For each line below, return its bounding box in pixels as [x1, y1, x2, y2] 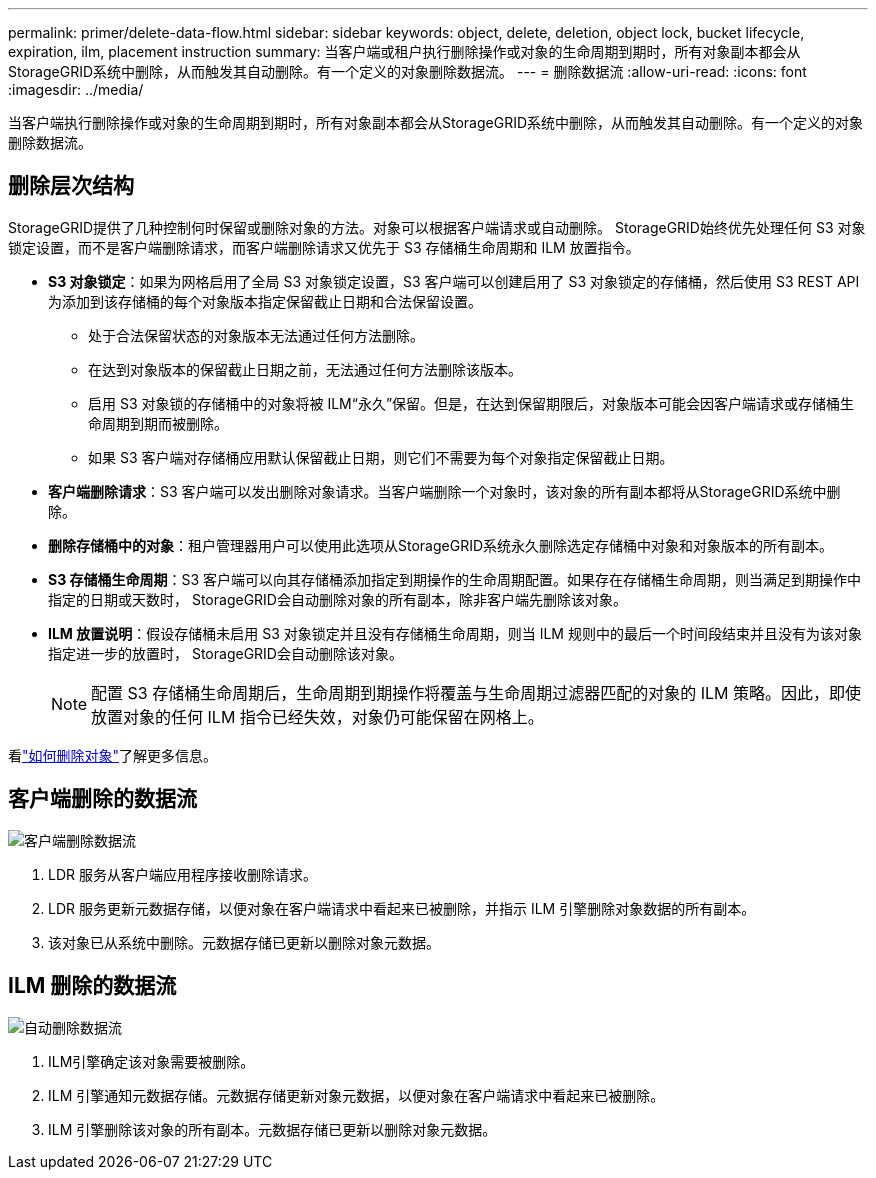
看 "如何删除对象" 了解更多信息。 [8, 746, 218, 764]
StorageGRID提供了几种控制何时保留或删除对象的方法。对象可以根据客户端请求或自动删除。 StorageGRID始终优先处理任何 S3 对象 [8, 218, 866, 236]
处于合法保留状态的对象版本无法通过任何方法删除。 [88, 326, 424, 344]
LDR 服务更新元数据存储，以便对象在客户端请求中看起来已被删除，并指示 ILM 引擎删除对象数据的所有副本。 [48, 899, 756, 917]
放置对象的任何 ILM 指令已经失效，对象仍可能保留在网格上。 [91, 706, 544, 727]
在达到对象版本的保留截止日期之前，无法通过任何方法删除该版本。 [88, 360, 522, 378]
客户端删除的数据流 [8, 786, 197, 812]
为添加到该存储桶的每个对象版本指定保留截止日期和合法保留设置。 [48, 292, 482, 310]
